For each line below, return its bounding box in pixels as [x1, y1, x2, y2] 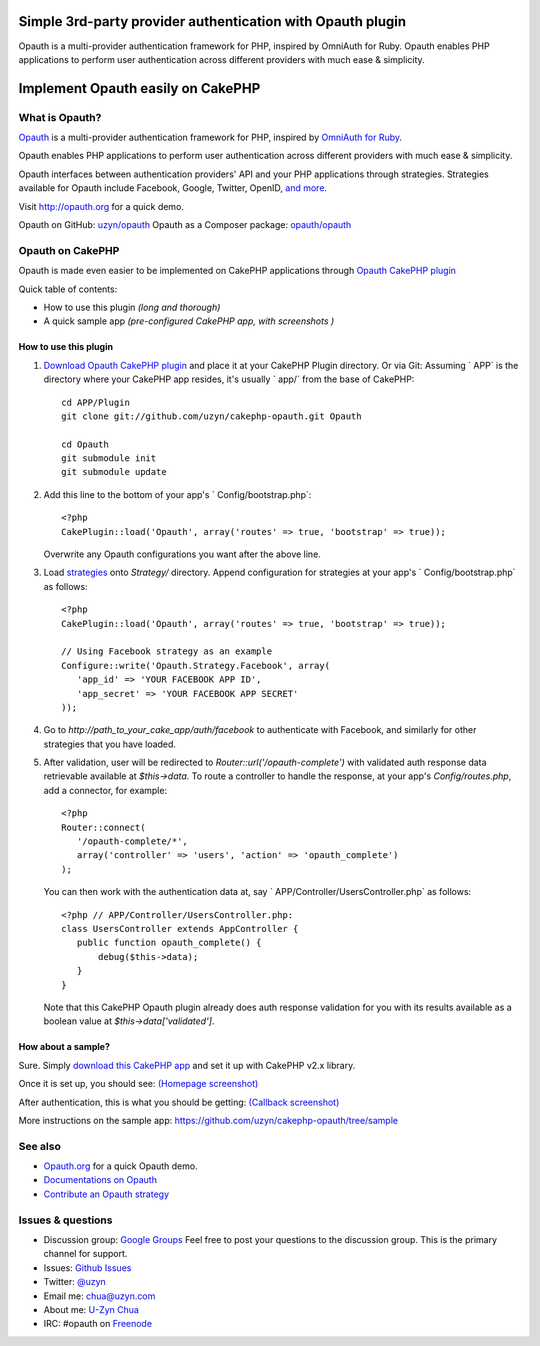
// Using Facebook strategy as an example [61, 646, 273, 657]
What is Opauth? [18, 110, 102, 124]
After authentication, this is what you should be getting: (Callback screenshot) [18, 1096, 340, 1108]
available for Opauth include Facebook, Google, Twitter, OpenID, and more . [18, 182, 328, 194]
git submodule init [61, 453, 157, 464]
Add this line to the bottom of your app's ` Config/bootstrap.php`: [43, 488, 312, 500]
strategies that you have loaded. [43, 738, 177, 750]
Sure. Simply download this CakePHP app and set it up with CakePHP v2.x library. [18, 1059, 356, 1071]
